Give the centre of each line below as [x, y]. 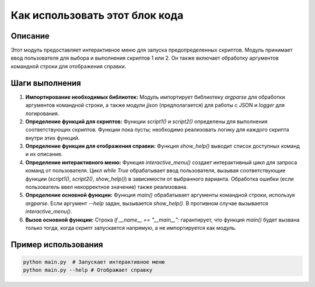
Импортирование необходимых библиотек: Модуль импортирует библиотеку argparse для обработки [155, 97]
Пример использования [57, 245]
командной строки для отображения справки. [69, 66]
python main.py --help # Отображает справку [88, 270]
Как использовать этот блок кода [97, 15]
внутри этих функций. [52, 138]
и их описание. [44, 154]
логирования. [42, 113]
